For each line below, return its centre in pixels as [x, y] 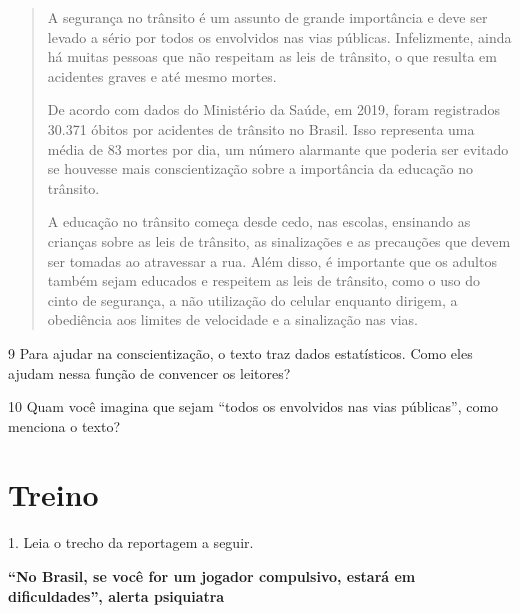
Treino [53, 494]
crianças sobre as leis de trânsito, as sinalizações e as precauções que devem [279, 240]
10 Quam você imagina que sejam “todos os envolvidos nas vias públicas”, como [253, 406]
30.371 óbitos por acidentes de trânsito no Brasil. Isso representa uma [261, 128]
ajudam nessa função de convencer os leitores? [149, 372]
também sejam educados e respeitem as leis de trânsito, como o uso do [263, 280]
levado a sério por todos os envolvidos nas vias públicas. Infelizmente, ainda [279, 36]
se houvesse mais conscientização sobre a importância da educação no [260, 168]
